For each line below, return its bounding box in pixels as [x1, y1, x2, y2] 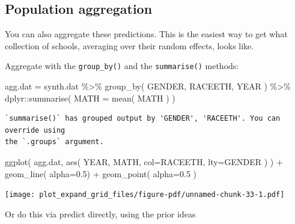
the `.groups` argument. [5, 138, 104, 147]
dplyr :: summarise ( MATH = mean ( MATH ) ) [5, 91, 175, 104]
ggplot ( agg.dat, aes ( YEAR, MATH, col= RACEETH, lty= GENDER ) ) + [5, 156, 283, 168]
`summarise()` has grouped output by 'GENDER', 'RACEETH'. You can [5, 114, 281, 123]
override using [5, 126, 65, 135]
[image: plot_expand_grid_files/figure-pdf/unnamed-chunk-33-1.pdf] [5, 190, 285, 199]
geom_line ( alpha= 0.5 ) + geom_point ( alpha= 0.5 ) [5, 167, 197, 180]
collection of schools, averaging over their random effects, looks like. [5, 39, 254, 52]
